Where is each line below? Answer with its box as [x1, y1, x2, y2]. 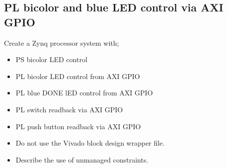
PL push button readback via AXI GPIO [15, 121, 141, 131]
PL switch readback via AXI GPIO [15, 104, 123, 114]
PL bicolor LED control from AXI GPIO [15, 71, 140, 81]
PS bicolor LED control [15, 54, 87, 65]
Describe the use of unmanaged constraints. [15, 154, 149, 165]
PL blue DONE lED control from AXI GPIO [15, 87, 153, 98]
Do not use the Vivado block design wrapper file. [15, 138, 165, 148]
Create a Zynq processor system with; [4, 37, 119, 48]
